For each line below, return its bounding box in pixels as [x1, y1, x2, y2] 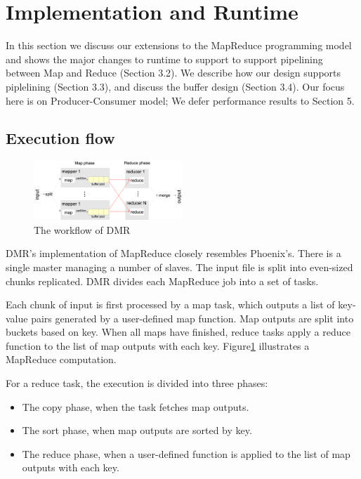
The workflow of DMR [34, 222, 131, 237]
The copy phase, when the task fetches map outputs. [22, 399, 249, 414]
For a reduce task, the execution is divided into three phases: [6, 376, 268, 391]
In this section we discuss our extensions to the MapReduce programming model [6, 38, 352, 53]
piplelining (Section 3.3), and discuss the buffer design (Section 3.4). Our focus [6, 79, 345, 93]
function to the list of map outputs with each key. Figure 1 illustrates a [6, 338, 310, 353]
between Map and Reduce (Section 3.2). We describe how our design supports [6, 65, 341, 80]
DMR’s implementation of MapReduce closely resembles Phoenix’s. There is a [6, 246, 341, 261]
